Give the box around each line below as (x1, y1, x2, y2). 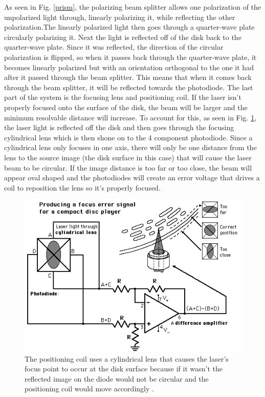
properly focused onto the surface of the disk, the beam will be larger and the (4, 101, 248, 112)
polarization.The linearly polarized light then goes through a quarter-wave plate (4, 22, 255, 32)
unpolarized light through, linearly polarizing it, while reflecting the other (4, 11, 235, 22)
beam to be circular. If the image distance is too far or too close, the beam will (4, 162, 252, 173)
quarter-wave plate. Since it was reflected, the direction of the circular (4, 41, 224, 52)
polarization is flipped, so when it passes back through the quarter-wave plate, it (4, 51, 257, 62)
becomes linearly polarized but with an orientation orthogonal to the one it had (4, 61, 254, 72)
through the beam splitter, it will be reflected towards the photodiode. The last (4, 81, 253, 92)
